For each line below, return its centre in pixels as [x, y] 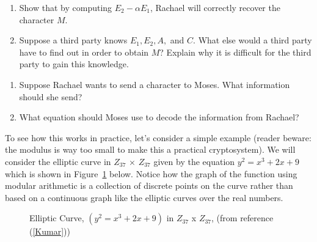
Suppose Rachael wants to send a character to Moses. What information [155, 84]
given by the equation [194, 161]
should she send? [51, 96]
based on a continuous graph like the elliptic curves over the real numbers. [144, 197]
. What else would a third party [253, 40]
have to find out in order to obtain [84, 52]
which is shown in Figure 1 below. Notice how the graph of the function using [151, 173]
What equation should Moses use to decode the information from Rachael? [159, 117]
